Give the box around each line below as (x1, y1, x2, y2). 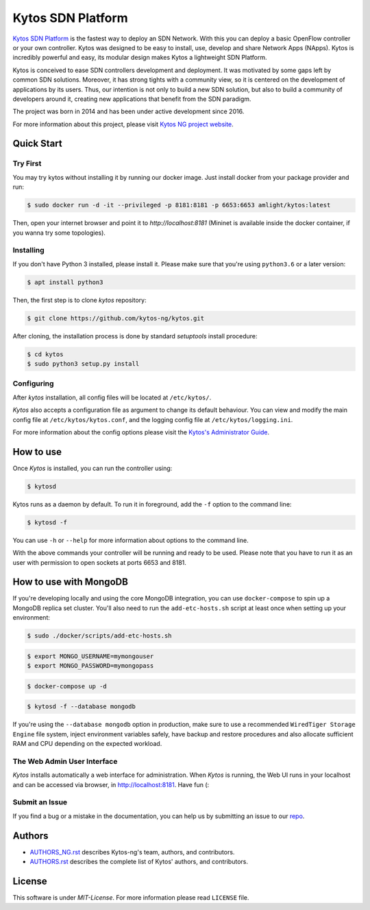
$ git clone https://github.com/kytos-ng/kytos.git (27, 314, 205, 322)
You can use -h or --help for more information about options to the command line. (12, 536, 249, 544)
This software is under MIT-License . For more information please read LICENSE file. (12, 894, 249, 902)
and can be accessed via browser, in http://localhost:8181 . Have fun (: (12, 780, 210, 789)
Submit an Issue (12, 797, 68, 807)
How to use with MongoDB (12, 576, 128, 588)
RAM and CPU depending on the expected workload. (12, 740, 162, 748)
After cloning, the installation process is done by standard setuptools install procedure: (12, 331, 258, 340)
